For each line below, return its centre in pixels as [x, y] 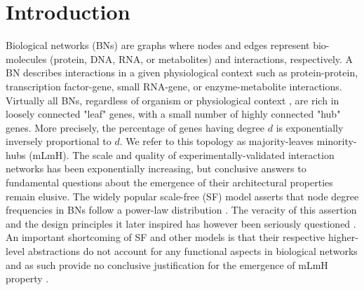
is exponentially [310, 127]
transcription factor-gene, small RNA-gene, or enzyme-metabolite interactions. [174, 86]
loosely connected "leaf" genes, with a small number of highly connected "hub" [173, 114]
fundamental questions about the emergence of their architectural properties [169, 182]
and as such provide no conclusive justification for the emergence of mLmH [167, 264]
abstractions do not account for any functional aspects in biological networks [193, 251]
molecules [26, 58]
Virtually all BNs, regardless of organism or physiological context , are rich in [173, 100]
